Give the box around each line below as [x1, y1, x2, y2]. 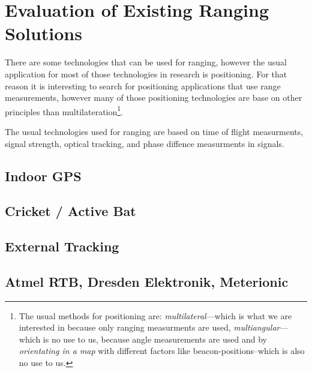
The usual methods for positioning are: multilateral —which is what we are [19, 309, 292, 322]
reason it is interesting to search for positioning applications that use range [5, 79, 281, 92]
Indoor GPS [5, 166, 82, 185]
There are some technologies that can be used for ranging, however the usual [5, 56, 287, 68]
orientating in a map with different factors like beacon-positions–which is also [19, 344, 305, 357]
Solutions [5, 21, 82, 46]
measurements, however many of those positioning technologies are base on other [5, 91, 302, 104]
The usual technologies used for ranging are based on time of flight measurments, [5, 125, 304, 137]
